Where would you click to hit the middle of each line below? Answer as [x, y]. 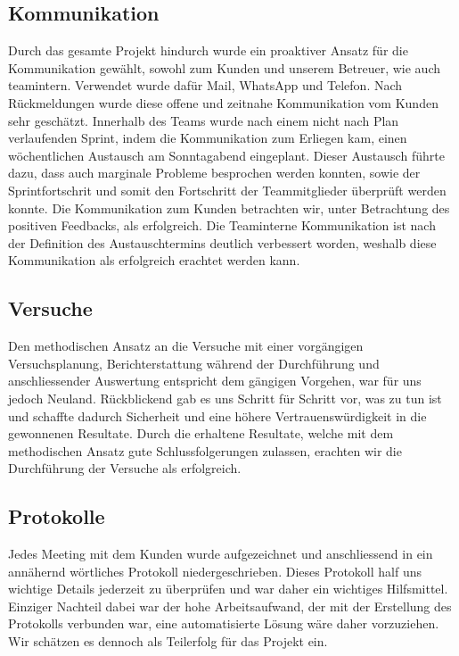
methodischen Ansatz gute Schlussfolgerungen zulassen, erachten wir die [205, 450]
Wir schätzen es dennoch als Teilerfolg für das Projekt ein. [168, 641]
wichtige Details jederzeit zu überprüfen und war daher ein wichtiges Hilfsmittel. [228, 589]
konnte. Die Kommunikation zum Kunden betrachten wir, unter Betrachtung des [229, 208]
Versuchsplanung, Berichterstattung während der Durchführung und [194, 363]
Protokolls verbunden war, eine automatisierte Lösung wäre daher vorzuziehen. [224, 623]
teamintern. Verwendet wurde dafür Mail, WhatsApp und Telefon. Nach [205, 85]
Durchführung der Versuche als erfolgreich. [125, 468]
